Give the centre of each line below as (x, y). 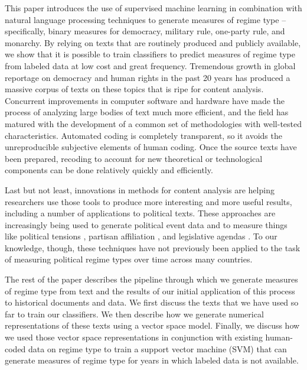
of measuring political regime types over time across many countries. (129, 259)
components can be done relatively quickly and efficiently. (109, 170)
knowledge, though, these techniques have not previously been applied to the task (153, 247)
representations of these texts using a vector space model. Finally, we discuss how (152, 325)
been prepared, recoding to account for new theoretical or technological (134, 158)
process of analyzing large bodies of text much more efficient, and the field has (147, 112)
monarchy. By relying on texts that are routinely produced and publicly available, (153, 42)
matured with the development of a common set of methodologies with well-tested (153, 123)
